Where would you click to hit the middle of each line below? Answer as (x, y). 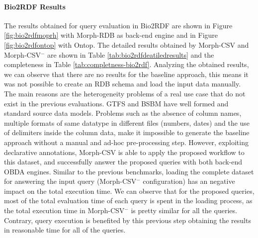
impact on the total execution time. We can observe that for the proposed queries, (129, 191)
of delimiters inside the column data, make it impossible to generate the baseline (127, 132)
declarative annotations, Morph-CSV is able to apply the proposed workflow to (124, 152)
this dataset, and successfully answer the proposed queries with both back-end (123, 162)
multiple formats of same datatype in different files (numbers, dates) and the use (127, 122)
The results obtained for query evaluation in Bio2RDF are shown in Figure (118, 25)
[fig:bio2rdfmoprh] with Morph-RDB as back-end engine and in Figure (111, 35)
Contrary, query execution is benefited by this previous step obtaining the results (128, 220)
